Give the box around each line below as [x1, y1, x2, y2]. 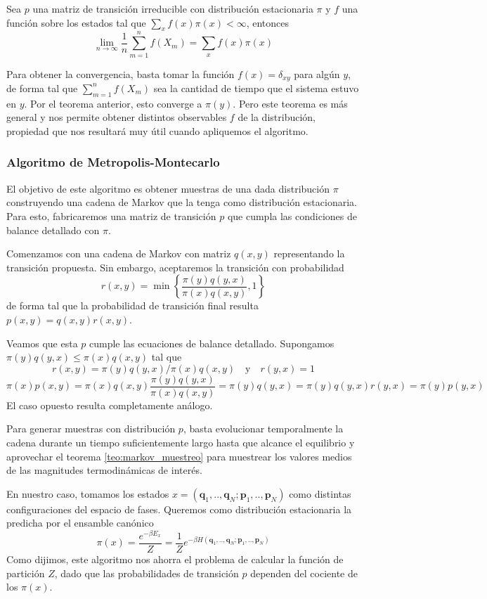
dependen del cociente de [250, 565, 358, 580]
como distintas [289, 486, 351, 501]
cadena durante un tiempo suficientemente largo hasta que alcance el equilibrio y [6, 434, 355, 449]
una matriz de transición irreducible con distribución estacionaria [32, 1, 313, 15]
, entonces [246, 15, 290, 30]
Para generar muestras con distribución [6, 421, 176, 436]
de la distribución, [238, 110, 316, 124]
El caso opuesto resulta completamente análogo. [6, 397, 213, 412]
